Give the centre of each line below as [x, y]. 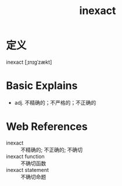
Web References [47, 127]
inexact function [25, 156]
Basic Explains [42, 86]
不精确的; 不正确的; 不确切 [52, 150]
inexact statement [28, 170]
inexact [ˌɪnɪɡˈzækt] [29, 62]
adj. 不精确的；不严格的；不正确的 [55, 102]
